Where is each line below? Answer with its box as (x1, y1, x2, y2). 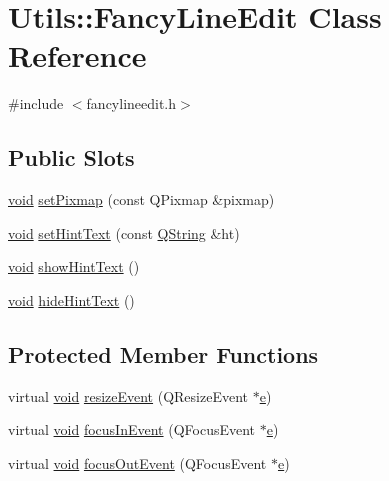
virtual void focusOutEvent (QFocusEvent (8, 452, 267, 473)
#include (8, 93, 64, 114)
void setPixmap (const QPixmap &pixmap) (8, 189, 275, 210)
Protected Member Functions (8, 338, 319, 369)
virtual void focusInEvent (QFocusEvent (8, 419, 256, 440)
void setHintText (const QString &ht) (8, 222, 240, 243)
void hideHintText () (8, 289, 135, 310)
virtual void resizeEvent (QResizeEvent (8, 385, 249, 406)
